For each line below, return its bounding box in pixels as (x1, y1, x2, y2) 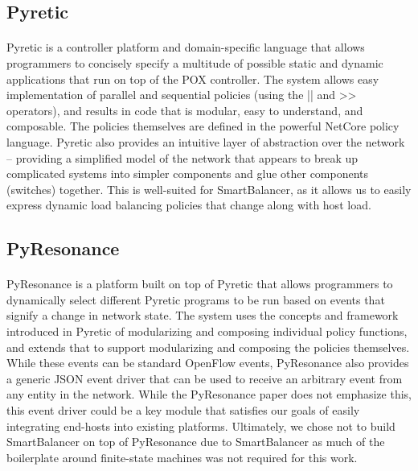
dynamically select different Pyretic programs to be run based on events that (6, 291, 385, 308)
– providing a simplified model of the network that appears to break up (6, 149, 359, 166)
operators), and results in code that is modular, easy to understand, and (6, 101, 363, 118)
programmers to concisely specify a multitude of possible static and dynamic (6, 54, 383, 71)
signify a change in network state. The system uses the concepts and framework (6, 307, 399, 324)
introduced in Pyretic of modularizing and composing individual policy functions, (6, 323, 408, 340)
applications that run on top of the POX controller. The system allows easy (6, 70, 379, 87)
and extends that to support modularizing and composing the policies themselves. (6, 338, 410, 355)
